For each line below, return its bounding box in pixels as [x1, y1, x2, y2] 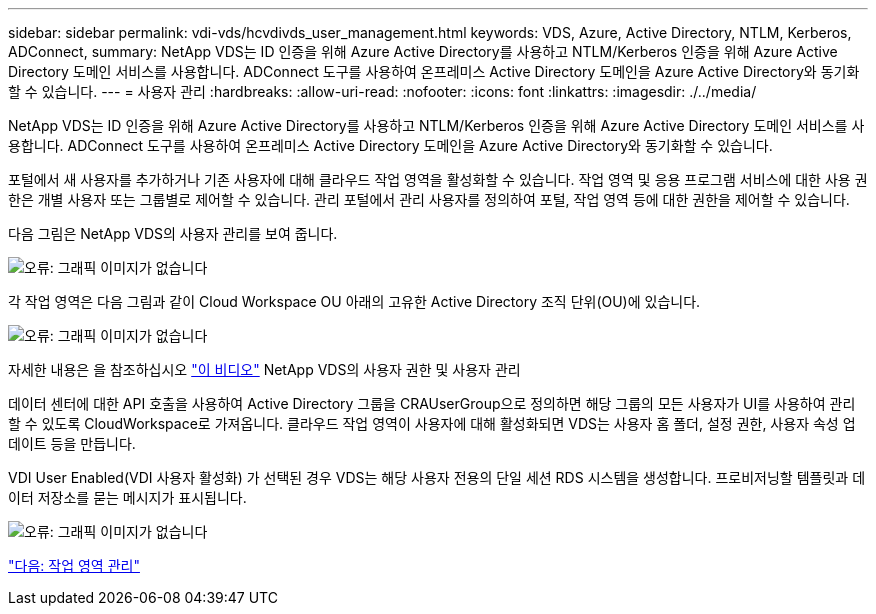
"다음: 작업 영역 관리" [8, 557, 140, 574]
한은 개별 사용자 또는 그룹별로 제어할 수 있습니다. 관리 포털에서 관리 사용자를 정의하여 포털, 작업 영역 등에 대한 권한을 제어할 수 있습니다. [8, 191, 850, 208]
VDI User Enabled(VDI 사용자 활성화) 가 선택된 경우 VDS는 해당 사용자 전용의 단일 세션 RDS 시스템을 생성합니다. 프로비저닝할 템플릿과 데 [8, 469, 866, 486]
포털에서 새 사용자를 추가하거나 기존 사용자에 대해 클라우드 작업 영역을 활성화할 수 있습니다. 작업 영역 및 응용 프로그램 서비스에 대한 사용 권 [8, 171, 868, 188]
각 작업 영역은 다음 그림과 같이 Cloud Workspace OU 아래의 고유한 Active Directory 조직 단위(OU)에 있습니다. [8, 293, 701, 310]
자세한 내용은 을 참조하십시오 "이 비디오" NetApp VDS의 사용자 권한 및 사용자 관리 [8, 361, 521, 378]
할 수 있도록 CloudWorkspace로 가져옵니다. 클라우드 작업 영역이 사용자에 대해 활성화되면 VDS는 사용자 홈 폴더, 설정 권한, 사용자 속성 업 [8, 415, 856, 432]
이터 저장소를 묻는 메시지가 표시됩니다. [8, 489, 247, 506]
